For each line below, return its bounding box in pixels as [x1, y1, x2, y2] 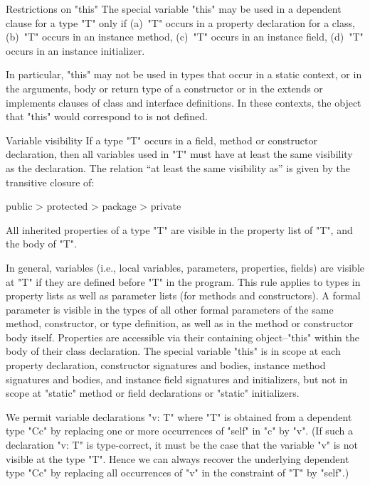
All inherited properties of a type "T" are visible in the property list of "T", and [6, 222, 353, 237]
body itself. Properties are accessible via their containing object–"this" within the [6, 329, 359, 344]
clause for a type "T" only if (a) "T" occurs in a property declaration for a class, [6, 15, 355, 30]
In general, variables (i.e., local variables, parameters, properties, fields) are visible [6, 260, 364, 275]
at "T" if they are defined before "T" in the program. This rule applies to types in [6, 274, 361, 289]
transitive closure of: [6, 174, 95, 189]
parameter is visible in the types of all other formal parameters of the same [6, 302, 334, 316]
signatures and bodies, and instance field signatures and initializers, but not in [6, 371, 348, 386]
